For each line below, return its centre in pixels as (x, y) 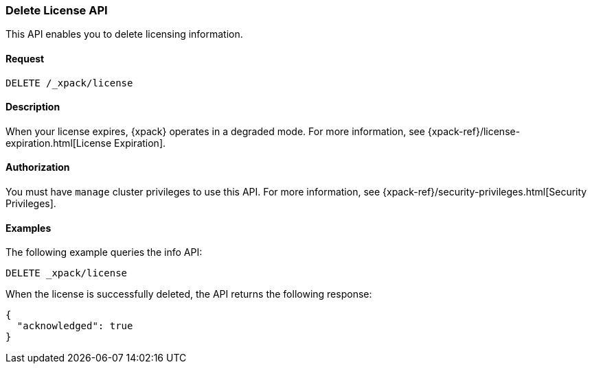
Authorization (38, 167)
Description (33, 107)
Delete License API (57, 10)
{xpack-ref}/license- (474, 131)
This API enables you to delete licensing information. (124, 34)
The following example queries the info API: (104, 252)
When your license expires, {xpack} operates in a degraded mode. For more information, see (215, 131)
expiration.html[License (59, 143)
